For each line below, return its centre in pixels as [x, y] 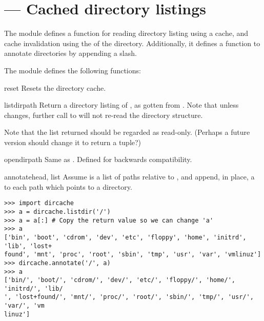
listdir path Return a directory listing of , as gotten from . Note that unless [121, 105]
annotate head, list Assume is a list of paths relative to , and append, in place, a [129, 177]
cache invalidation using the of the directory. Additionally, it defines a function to [132, 43]
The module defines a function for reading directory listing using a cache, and [126, 33]
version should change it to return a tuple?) [73, 142]
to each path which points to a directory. [68, 186]
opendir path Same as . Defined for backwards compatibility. [98, 159]
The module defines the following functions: [73, 70]
